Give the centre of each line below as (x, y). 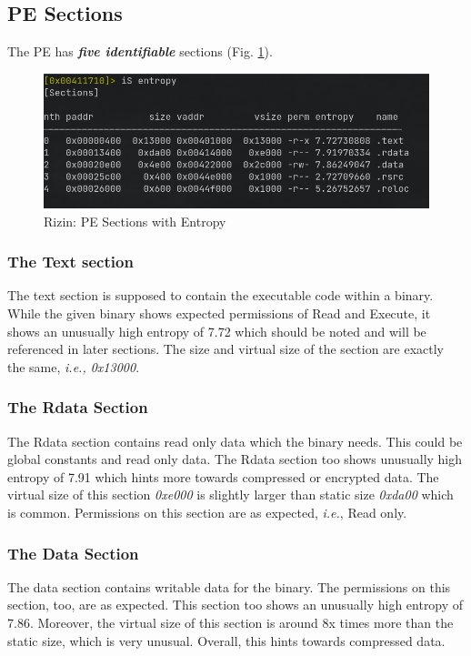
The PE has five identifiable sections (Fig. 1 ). (140, 51)
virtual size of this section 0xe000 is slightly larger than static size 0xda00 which (230, 495)
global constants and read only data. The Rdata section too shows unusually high (235, 459)
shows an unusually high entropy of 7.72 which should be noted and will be (217, 331)
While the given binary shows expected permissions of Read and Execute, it (219, 313)
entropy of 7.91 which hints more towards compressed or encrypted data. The (223, 476)
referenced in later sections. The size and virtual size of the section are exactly (226, 349)
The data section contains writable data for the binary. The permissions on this (229, 586)
